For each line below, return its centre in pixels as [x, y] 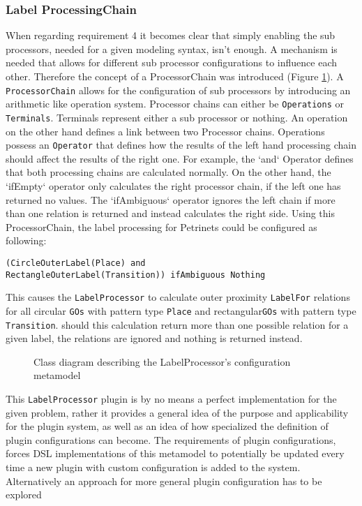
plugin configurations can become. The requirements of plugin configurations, [171, 439]
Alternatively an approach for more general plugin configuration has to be [164, 481]
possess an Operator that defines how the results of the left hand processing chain [181, 145]
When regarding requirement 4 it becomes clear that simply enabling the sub [171, 35]
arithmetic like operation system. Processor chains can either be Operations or [175, 104]
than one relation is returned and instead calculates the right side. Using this [170, 213]
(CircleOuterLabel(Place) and [76, 263]
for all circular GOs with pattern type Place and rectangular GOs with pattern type [181, 310]
